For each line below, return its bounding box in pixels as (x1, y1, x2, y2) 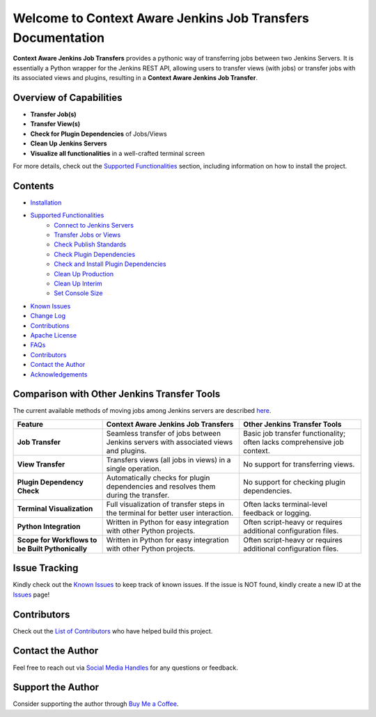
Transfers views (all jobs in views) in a (106, 455, 231, 464)
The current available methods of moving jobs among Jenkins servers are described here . (13, 407, 272, 415)
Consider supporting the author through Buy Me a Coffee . (13, 700, 179, 708)
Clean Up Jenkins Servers (30, 139, 107, 148)
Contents (13, 180, 54, 191)
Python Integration (17, 521, 81, 531)
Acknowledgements (30, 370, 88, 379)
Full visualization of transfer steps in (106, 499, 225, 509)
